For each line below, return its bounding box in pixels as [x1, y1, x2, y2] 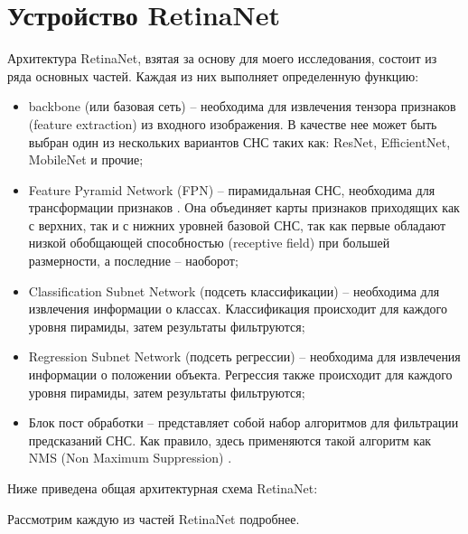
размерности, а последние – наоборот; [28, 251, 239, 270]
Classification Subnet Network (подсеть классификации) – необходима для [28, 281, 440, 300]
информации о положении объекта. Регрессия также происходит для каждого [28, 365, 453, 384]
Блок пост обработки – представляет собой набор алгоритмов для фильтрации [28, 413, 459, 432]
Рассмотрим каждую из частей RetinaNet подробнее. [7, 509, 300, 528]
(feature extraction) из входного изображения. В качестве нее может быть [28, 114, 437, 133]
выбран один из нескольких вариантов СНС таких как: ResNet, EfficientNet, [28, 132, 451, 151]
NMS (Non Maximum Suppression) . [28, 448, 232, 467]
